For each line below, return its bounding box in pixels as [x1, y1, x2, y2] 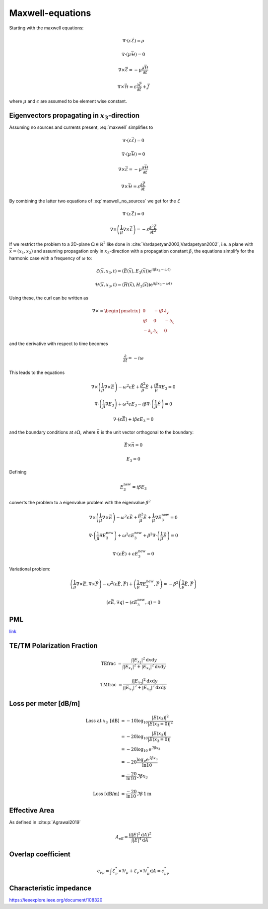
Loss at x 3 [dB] [85, 718, 120, 725]
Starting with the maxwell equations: [9, 25, 84, 31]
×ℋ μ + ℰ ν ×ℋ [118, 868, 147, 875]
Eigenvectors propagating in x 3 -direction [9, 111, 140, 121]
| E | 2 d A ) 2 [132, 831, 151, 837]
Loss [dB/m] [92, 791, 120, 797]
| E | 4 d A [133, 836, 149, 843]
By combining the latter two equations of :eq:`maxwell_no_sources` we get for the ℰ [9, 198, 181, 204]
